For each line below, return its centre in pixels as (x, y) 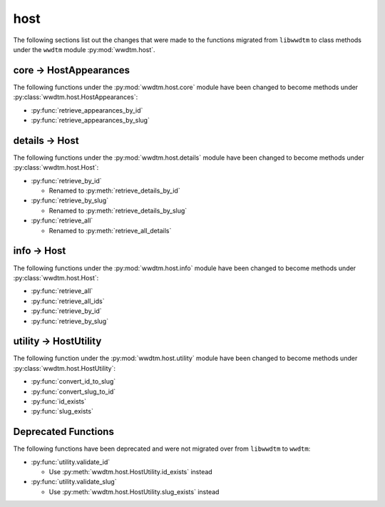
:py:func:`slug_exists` (62, 411)
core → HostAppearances (72, 70)
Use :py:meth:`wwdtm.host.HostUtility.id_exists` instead (131, 472)
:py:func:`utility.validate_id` (71, 462)
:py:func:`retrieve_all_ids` (68, 301)
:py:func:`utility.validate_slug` (74, 482)
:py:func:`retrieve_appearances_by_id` (87, 110)
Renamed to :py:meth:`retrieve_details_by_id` (115, 191)
